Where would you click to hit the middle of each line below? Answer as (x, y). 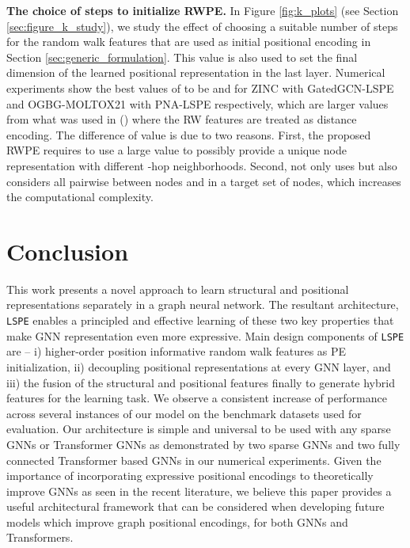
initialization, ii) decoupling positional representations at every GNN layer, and (199, 366)
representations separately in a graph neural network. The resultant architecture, (203, 304)
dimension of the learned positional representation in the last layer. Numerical (196, 72)
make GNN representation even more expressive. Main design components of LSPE (205, 335)
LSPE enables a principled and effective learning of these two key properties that (200, 320)
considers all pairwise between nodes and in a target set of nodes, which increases (204, 181)
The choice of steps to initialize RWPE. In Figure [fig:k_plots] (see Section (203, 10)
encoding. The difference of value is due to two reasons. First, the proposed (189, 134)
